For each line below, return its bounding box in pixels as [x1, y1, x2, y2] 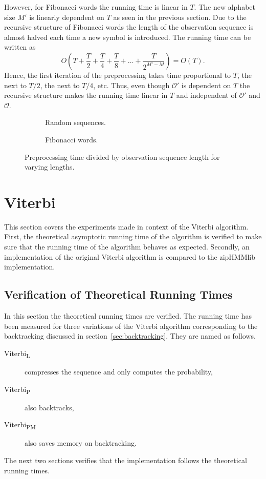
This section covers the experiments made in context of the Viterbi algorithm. [4, 221, 249, 232]
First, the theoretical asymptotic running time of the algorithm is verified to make [4, 231, 262, 242]
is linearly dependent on [29, 11, 104, 22]
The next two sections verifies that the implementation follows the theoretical [4, 454, 247, 465]
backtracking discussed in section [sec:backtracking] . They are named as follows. [4, 330, 256, 341]
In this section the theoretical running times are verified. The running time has [4, 310, 252, 321]
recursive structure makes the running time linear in [4, 90, 168, 100]
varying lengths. [25, 161, 75, 172]
